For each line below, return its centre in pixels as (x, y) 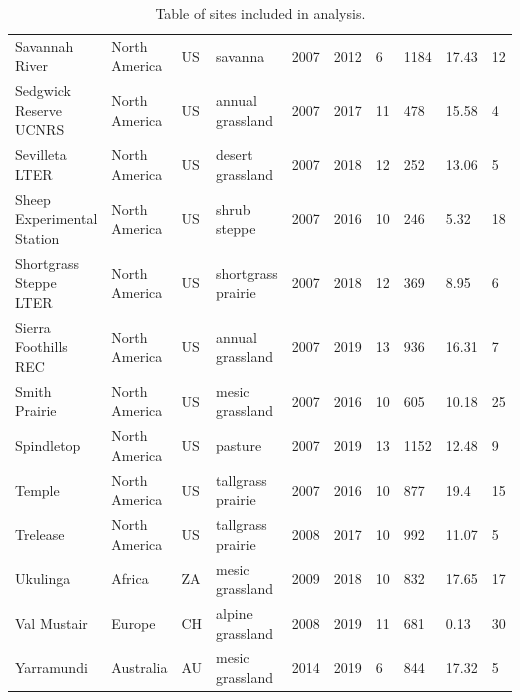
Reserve (38, 109)
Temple (37, 489)
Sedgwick (43, 90)
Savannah (44, 45)
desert (234, 154)
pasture (239, 445)
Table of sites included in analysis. (260, 13)
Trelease (40, 533)
